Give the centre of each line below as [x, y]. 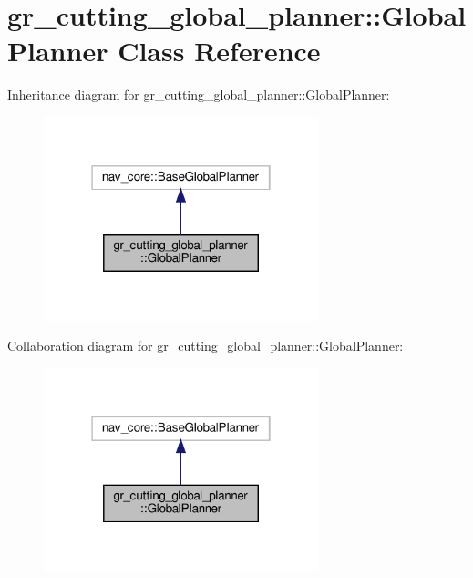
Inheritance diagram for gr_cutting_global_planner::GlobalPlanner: [199, 95]
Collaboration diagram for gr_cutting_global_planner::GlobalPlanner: [206, 346]
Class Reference [219, 51]
